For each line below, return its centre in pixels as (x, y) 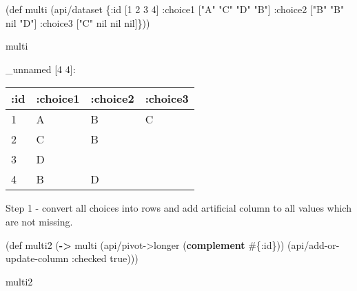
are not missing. (39, 221)
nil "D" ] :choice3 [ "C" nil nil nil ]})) (78, 22)
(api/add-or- (314, 244)
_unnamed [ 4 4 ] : (41, 69)
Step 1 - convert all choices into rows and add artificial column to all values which (178, 208)
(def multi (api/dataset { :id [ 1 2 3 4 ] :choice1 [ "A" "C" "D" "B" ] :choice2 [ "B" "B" (175, 9)
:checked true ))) (105, 258)
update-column (37, 258)
